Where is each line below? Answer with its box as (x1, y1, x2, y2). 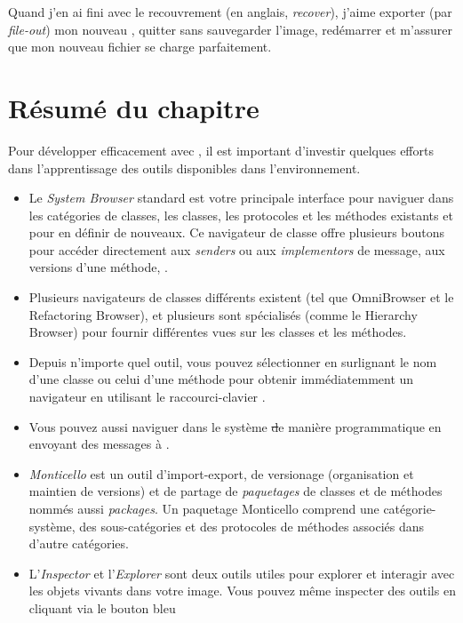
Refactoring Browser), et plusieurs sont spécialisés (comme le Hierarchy (28, 305, 418, 323)
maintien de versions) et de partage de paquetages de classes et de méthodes (28, 482, 443, 500)
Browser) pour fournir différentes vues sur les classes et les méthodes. (28, 323, 407, 341)
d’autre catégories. (28, 534, 129, 553)
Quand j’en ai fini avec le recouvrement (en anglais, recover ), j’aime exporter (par (8, 3, 452, 20)
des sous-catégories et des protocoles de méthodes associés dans (79, 516, 425, 535)
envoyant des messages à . (28, 435, 170, 453)
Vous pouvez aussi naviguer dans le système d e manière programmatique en (28, 417, 442, 435)
